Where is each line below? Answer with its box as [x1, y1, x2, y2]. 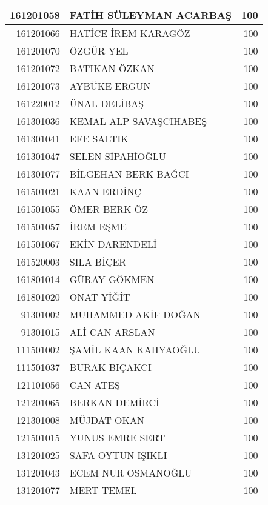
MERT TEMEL [69, 483, 137, 497]
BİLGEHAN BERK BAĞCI [69, 167, 189, 181]
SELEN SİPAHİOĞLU [69, 149, 166, 163]
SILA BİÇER [69, 255, 127, 269]
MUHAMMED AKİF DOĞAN [69, 307, 201, 321]
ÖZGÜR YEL [69, 44, 129, 58]
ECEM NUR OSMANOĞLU [69, 466, 192, 480]
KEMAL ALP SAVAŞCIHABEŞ [69, 114, 207, 128]
